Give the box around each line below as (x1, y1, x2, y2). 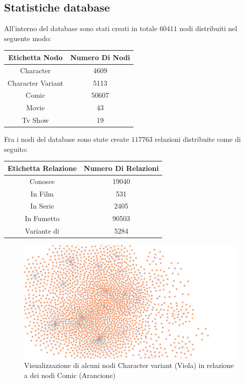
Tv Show (22, 115, 49, 125)
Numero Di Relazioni (83, 162, 159, 173)
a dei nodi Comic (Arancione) (24, 370, 116, 380)
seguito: (4, 143, 28, 154)
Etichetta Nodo (8, 52, 63, 62)
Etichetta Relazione (8, 162, 77, 173)
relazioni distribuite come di (155, 134, 241, 144)
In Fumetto (25, 213, 60, 224)
